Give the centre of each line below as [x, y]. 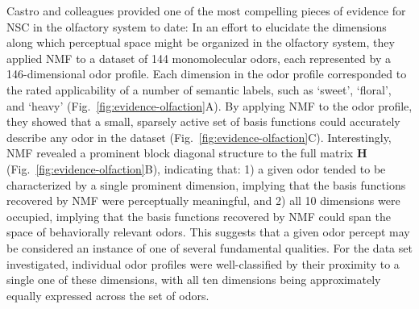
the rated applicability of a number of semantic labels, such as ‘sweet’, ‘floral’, [199, 89]
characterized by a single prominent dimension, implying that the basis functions [206, 184]
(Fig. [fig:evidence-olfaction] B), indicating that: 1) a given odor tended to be [196, 168]
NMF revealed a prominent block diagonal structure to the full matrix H [187, 153]
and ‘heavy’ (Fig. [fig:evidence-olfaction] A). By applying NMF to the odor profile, [209, 105]
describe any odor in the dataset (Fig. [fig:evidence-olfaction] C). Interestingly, [199, 137]
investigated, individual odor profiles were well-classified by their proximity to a [203, 263]
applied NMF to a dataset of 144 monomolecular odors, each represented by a [199, 58]
